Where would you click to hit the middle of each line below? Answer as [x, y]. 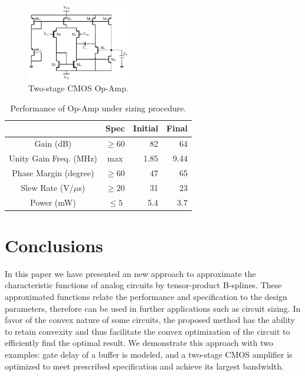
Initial [146, 128]
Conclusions [54, 245]
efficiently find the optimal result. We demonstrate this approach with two [139, 343]
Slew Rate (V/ [47, 187]
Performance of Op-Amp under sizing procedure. [98, 108]
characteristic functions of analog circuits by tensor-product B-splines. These [143, 285]
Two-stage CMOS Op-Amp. [78, 88]
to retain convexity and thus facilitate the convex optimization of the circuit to [147, 331]
